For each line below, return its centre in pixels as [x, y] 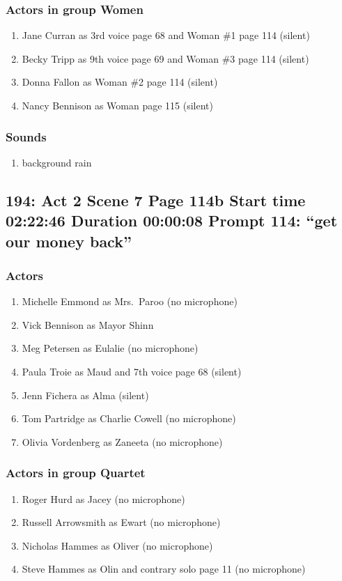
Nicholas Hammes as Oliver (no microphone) [117, 545]
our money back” [69, 241]
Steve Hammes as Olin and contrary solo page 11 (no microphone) [164, 569]
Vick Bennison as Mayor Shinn [88, 324]
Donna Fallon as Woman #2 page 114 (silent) [120, 82]
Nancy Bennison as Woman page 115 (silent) [117, 105]
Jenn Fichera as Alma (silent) [85, 395]
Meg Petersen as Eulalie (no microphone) [110, 348]
